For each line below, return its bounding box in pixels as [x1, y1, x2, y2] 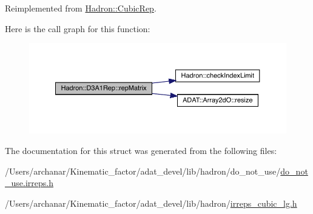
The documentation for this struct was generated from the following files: [5, 144, 277, 156]
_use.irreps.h [5, 176, 53, 189]
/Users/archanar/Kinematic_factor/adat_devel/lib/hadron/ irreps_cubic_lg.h [5, 196, 297, 209]
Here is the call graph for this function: [5, 22, 150, 35]
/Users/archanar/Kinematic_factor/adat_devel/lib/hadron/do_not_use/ [5, 164, 281, 177]
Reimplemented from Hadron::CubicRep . [5, 2, 156, 14]
